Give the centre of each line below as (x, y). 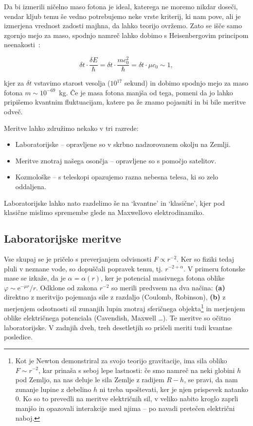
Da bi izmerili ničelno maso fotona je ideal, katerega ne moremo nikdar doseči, (121, 6)
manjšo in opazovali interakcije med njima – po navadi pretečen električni (125, 408)
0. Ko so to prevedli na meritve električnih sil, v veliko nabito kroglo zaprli (127, 399)
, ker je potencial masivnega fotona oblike (163, 278)
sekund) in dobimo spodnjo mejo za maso (186, 83)
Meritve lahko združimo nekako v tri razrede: (71, 128)
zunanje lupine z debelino (53, 389)
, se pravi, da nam (211, 380)
